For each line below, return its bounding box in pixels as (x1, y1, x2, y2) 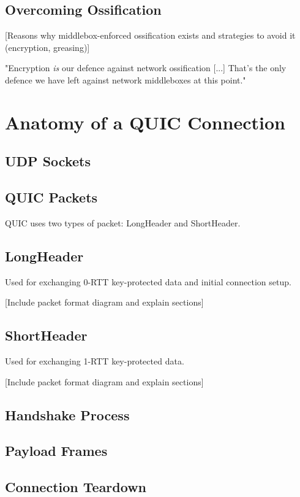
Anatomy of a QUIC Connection (5, 109, 285, 134)
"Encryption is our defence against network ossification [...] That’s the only (5, 61, 287, 74)
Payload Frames (5, 441, 108, 460)
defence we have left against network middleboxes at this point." (5, 73, 246, 86)
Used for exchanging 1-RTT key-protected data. (5, 355, 184, 368)
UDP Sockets (5, 152, 91, 171)
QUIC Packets (5, 188, 98, 207)
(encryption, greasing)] (5, 40, 90, 53)
